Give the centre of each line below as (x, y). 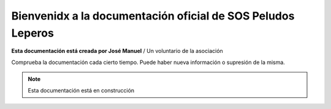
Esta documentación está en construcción (81, 90)
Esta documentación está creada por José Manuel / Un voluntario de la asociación (117, 51)
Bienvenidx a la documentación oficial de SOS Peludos (153, 16)
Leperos (33, 33)
